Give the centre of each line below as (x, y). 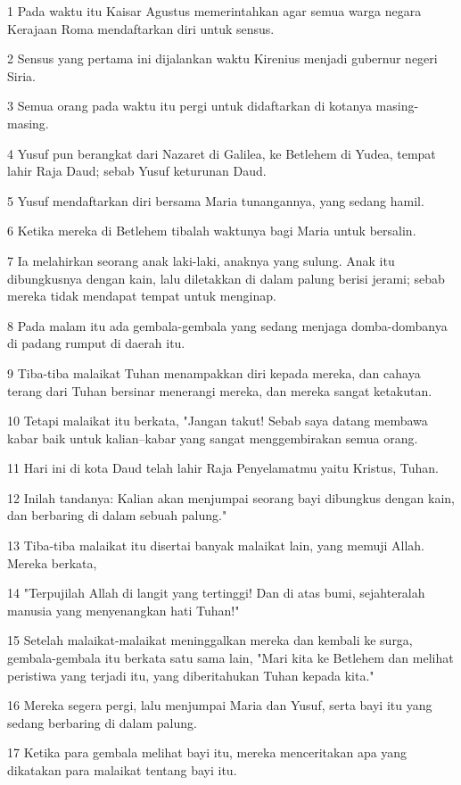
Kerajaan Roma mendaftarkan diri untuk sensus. (141, 28)
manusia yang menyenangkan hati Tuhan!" (123, 610)
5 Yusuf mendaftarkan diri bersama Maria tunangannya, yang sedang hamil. (216, 200)
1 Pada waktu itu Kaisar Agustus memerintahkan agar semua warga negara (214, 11)
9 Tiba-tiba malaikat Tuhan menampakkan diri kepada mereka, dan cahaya (214, 372)
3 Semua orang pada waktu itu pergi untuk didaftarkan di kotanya (189, 106)
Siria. (21, 75)
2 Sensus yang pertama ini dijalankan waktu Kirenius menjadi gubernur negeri (222, 58)
